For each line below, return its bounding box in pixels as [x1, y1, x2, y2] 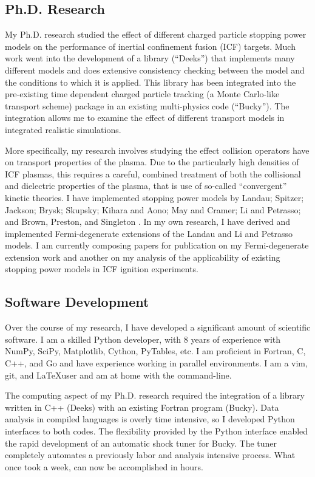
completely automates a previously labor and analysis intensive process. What [5, 448, 296, 461]
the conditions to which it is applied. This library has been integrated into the [5, 75, 296, 88]
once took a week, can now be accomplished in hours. [5, 460, 203, 473]
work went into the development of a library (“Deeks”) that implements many [5, 52, 295, 64]
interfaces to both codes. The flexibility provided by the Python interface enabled [5, 425, 308, 438]
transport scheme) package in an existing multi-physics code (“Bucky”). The [5, 99, 290, 112]
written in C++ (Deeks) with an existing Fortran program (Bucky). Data [5, 400, 279, 413]
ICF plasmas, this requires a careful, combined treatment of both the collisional [5, 167, 301, 180]
